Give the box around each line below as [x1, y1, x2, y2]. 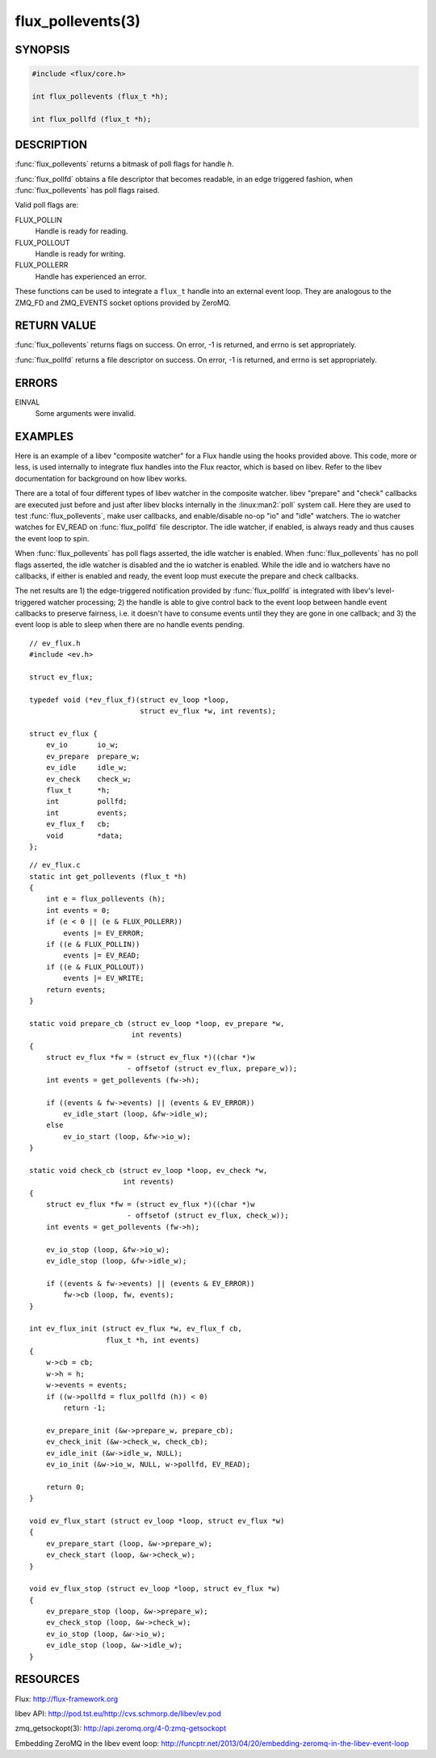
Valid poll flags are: [15, 200, 79, 210]
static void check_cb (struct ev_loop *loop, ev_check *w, [29, 1166, 268, 1175]
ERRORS [15, 376, 58, 389]
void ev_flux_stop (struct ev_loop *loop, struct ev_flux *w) [29, 1584, 281, 1593]
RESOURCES [15, 1672, 80, 1686]
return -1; [63, 1403, 107, 1413]
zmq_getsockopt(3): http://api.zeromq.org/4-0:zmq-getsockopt [15, 1723, 226, 1733]
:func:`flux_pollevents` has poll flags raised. [15, 186, 160, 195]
